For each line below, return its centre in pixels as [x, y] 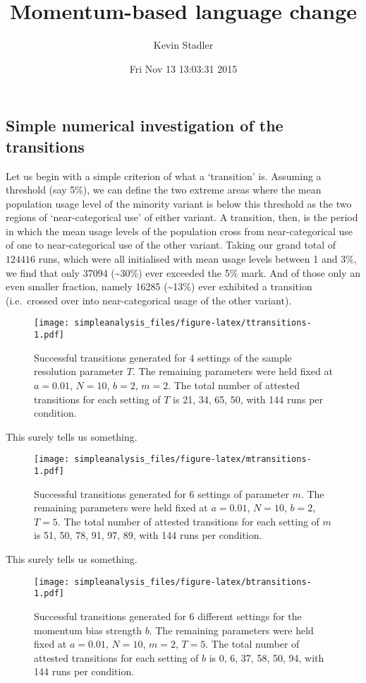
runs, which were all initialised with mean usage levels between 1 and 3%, [197, 259]
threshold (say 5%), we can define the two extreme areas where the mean [164, 190]
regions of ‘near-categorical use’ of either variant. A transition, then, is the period [182, 217]
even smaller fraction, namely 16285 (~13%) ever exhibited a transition [159, 286]
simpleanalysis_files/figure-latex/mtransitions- [193, 459]
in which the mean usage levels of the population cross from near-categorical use [179, 231]
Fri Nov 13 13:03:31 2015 [183, 68]
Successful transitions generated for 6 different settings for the [168, 616]
